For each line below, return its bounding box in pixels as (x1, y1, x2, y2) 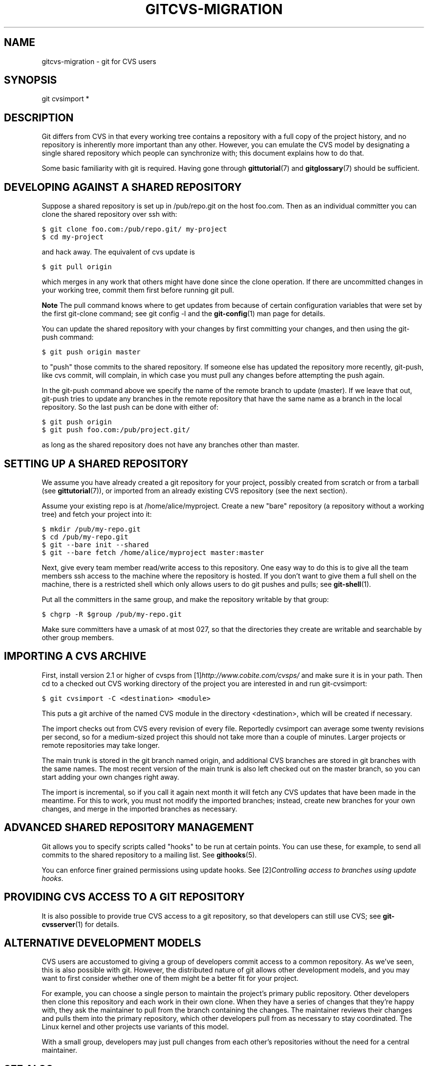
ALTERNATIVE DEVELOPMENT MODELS (4, 936, 201, 949)
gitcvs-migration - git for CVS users (42, 57, 156, 66)
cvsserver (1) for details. (42, 920, 119, 928)
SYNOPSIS (4, 74, 57, 87)
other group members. (42, 633, 114, 642)
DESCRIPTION (4, 111, 74, 124)
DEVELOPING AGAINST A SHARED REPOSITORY (4, 181, 242, 193)
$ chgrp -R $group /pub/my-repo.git (42, 610, 182, 618)
